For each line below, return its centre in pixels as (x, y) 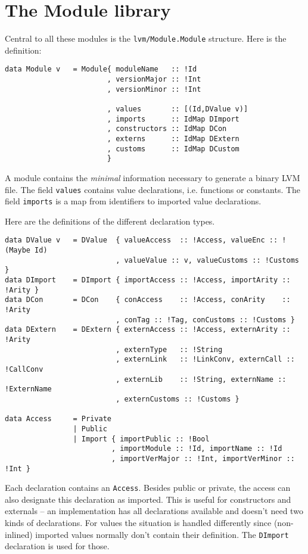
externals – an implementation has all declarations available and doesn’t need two (154, 511)
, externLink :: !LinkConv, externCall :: (205, 360)
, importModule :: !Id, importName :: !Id (197, 449)
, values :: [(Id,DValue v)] (178, 109)
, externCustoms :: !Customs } (178, 399)
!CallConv (24, 369)
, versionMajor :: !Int (154, 80)
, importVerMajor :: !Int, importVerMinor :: (203, 458)
